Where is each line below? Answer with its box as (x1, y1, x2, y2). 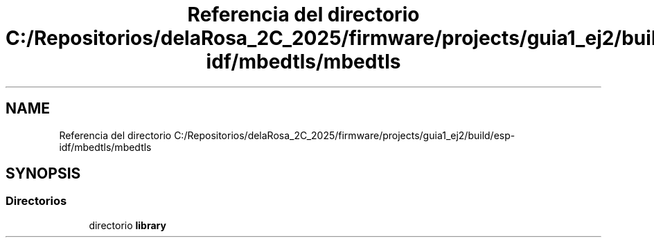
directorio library (89, 219, 166, 231)
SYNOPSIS (6, 165, 81, 183)
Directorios (6, 194, 67, 208)
